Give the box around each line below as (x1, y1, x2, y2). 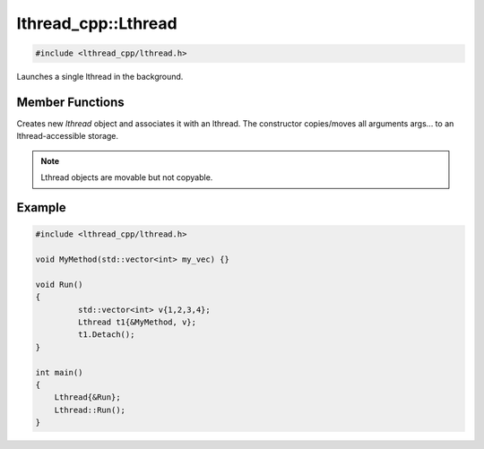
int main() (35, 367, 83, 377)
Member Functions (16, 94, 125, 109)
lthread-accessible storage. (16, 131, 119, 142)
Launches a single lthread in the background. (16, 72, 184, 82)
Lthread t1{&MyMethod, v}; (77, 316, 197, 327)
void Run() (35, 279, 83, 289)
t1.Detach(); (77, 330, 135, 340)
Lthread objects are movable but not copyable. (40, 172, 213, 183)
